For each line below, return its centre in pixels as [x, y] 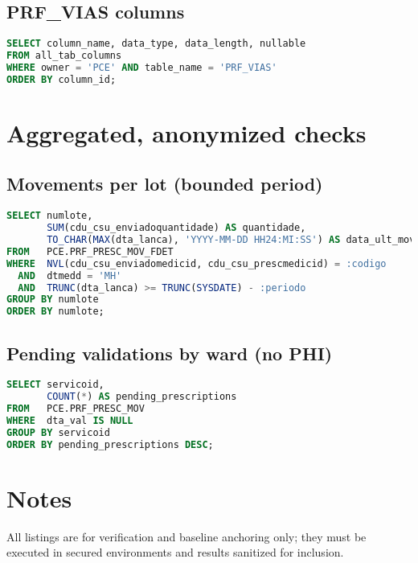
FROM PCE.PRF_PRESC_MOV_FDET [90, 251]
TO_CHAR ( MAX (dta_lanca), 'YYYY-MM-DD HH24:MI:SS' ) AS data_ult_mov [231, 240]
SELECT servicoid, [55, 385]
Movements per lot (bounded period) [165, 184]
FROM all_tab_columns [64, 56]
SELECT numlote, [50, 216]
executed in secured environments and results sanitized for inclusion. [175, 552]
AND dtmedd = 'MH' [70, 275]
